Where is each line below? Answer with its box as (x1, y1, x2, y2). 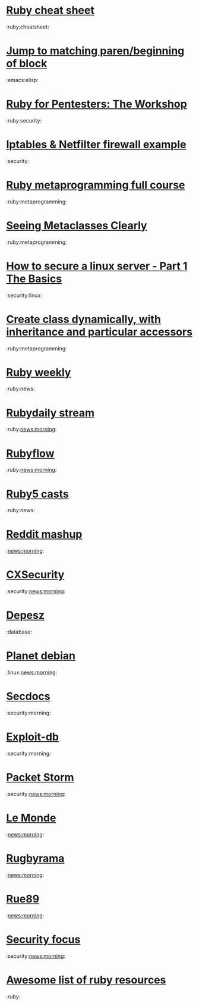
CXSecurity (6, 568, 65, 582)
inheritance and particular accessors (6, 325, 193, 339)
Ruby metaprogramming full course (6, 178, 185, 192)
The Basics (6, 272, 62, 286)
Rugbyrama (6, 851, 65, 865)
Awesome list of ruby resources (6, 973, 166, 986)
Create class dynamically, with (6, 312, 162, 326)
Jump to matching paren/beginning (6, 44, 185, 58)
